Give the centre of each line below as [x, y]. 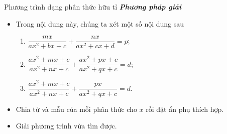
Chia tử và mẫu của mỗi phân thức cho [76, 109]
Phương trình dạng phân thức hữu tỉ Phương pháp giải [93, 7]
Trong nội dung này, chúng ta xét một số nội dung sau [100, 23]
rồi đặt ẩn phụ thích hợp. [185, 109]
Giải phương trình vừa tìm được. [66, 126]
